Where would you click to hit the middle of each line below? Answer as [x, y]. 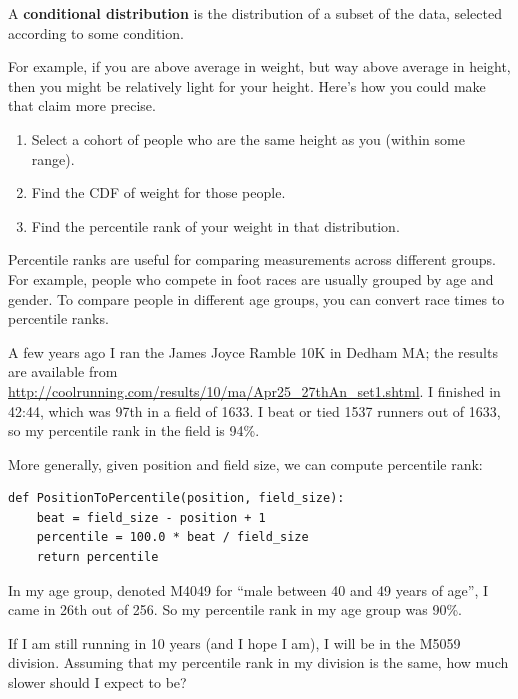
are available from [63, 371]
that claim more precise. [82, 105]
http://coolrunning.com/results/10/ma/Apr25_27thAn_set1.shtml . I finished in [254, 390]
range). [53, 158]
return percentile [97, 557]
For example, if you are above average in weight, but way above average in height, [259, 66]
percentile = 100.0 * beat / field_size [172, 537]
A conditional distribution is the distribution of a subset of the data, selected [255, 13]
